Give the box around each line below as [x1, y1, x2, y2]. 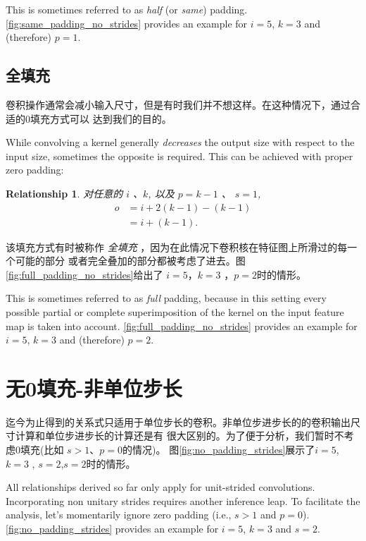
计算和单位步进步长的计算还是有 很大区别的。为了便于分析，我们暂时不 [15, 428, 344, 443]
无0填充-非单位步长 [6, 373, 182, 402]
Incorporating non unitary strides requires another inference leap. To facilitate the [6, 493, 360, 508]
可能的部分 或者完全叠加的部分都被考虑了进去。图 [15, 253, 246, 268]
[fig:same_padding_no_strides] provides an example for [6, 16, 248, 30]
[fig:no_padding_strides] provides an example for [6, 521, 219, 536]
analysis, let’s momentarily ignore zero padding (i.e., [6, 507, 232, 522]
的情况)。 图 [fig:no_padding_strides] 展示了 [122, 442, 315, 457]
